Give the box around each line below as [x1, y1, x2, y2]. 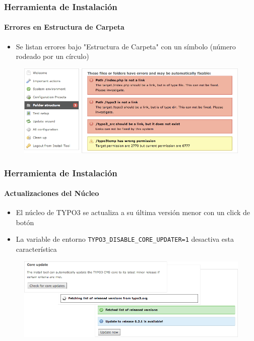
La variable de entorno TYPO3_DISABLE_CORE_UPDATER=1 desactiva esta [16, 234, 234, 244]
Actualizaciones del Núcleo [4, 188, 99, 198]
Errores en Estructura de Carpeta [4, 22, 124, 32]
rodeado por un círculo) [16, 51, 89, 61]
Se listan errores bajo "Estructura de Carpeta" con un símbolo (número [16, 41, 236, 51]
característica [16, 244, 57, 254]
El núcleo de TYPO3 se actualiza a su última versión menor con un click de [16, 207, 250, 218]
